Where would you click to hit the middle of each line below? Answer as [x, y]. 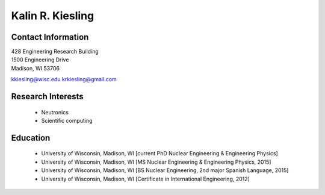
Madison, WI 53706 [36, 68]
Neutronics [55, 112]
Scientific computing [67, 121]
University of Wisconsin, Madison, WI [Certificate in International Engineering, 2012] [145, 179]
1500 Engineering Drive [40, 60]
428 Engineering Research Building [55, 52]
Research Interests [47, 97]
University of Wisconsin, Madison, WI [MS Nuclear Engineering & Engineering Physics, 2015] [156, 162]
